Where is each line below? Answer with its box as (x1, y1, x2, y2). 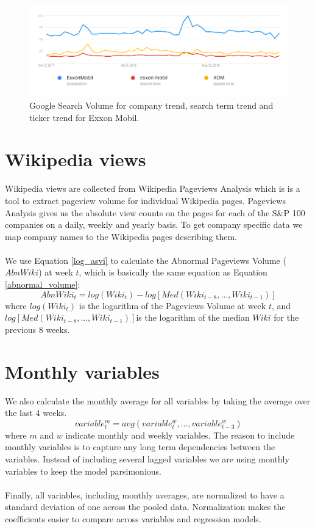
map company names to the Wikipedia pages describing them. (5, 230, 237, 243)
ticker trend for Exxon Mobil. (29, 111, 140, 123)
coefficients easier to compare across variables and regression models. (5, 512, 261, 525)
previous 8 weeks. (5, 323, 70, 335)
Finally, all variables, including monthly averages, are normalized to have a (5, 488, 285, 501)
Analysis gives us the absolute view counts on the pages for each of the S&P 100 (5, 206, 305, 219)
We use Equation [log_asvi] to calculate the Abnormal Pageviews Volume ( (5, 254, 286, 266)
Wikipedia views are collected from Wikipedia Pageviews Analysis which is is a (5, 182, 300, 195)
